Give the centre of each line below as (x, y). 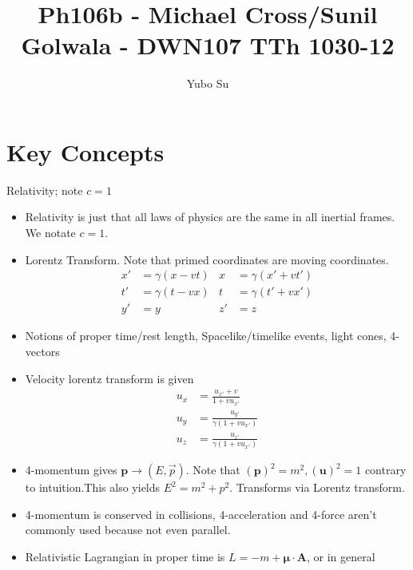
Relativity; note (45, 190)
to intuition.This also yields (93, 487)
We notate (50, 233)
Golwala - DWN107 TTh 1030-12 (208, 45)
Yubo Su (208, 83)
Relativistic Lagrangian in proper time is (125, 556)
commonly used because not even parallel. (128, 530)
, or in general (341, 556)
